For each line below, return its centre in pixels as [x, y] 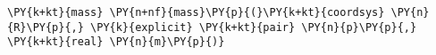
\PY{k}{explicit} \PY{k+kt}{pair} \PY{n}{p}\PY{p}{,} [254, 27]
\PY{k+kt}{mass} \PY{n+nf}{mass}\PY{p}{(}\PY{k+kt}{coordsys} [196, 12]
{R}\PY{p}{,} [46, 27]
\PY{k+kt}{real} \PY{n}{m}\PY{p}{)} [116, 42]
